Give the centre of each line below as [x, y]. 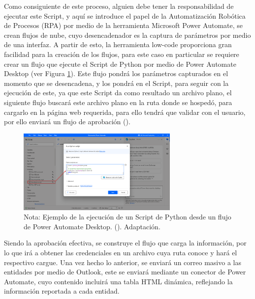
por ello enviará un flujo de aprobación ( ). [67, 122]
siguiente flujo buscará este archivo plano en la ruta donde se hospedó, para [118, 102]
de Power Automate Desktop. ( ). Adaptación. [92, 226]
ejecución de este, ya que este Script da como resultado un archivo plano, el [118, 93]
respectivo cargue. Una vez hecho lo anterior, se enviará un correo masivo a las [123, 262]
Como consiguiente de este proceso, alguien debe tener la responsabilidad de [119, 6]
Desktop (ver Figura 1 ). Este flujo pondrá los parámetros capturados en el [116, 73]
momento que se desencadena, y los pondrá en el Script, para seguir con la [116, 83]
